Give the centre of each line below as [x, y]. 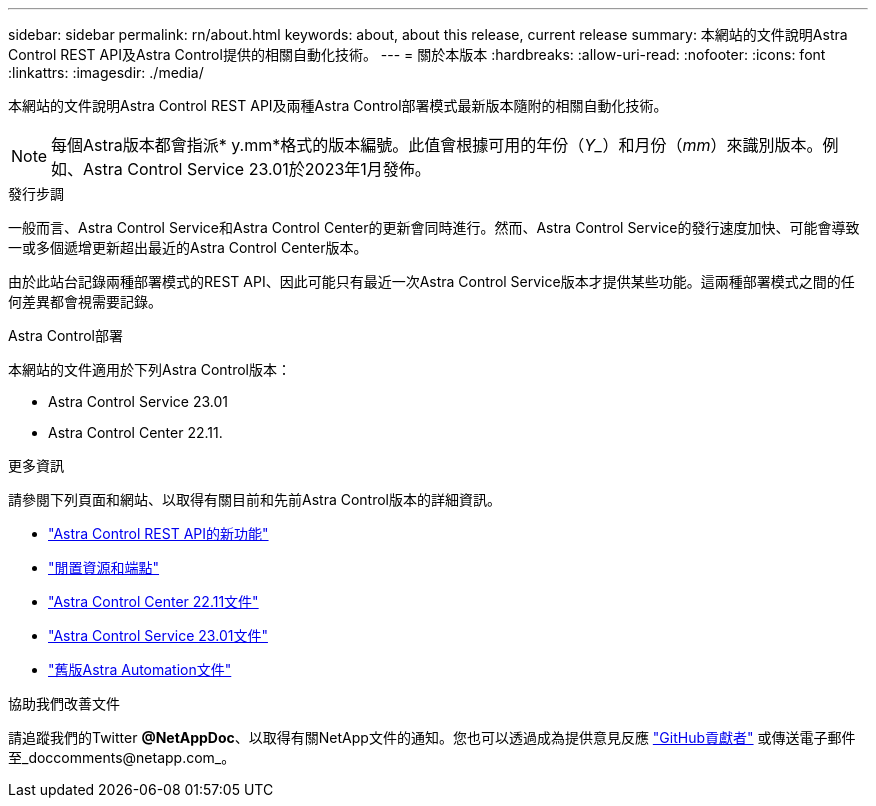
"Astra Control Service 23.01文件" [158, 635]
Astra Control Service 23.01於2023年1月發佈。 [257, 169]
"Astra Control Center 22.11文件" [153, 601]
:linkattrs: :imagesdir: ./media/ [106, 72]
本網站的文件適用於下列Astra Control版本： [149, 369]
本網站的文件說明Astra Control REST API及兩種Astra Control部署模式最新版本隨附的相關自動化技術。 [338, 105]
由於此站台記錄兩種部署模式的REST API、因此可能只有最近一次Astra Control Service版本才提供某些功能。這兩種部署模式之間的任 [431, 281]
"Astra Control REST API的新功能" [158, 533]
